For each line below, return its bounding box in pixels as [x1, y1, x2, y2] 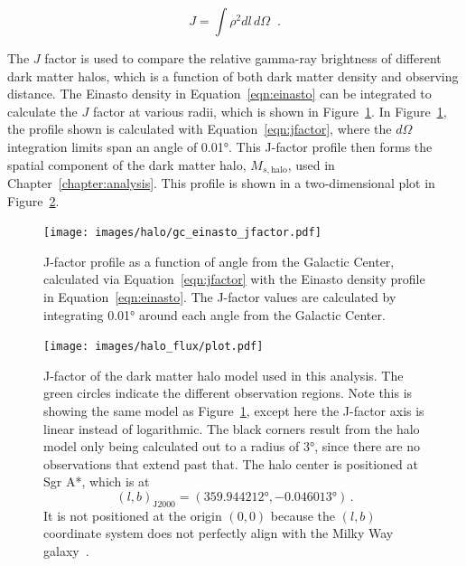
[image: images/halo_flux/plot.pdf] [43, 340, 264, 354]
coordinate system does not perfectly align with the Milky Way [43, 524, 394, 542]
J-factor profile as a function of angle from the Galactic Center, [43, 251, 395, 270]
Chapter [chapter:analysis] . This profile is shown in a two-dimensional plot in [7, 174, 435, 193]
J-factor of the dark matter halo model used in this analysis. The [43, 365, 404, 384]
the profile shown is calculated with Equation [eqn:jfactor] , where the [7, 119, 392, 138]
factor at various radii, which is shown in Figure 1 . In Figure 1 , [92, 101, 447, 120]
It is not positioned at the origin [43, 505, 222, 524]
